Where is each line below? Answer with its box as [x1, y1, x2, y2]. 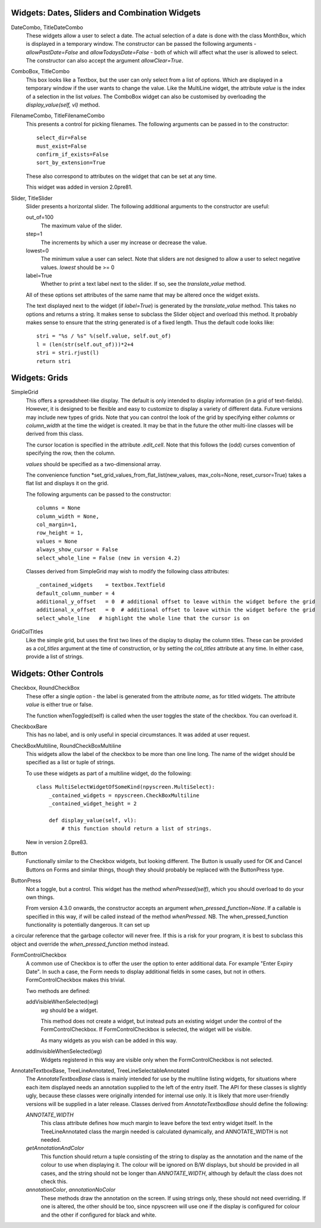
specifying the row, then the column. [26, 449, 116, 457]
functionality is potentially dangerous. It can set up [26, 921, 150, 929]
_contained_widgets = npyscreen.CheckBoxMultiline [48, 792, 200, 799]
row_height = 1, [36, 530, 84, 536]
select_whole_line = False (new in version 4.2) [36, 554, 181, 561]
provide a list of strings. [26, 653, 84, 660]
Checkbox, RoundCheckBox [11, 685, 80, 692]
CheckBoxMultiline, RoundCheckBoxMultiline [11, 742, 122, 749]
